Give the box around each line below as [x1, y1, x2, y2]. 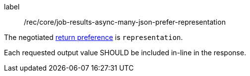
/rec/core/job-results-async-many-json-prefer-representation [24, 18, 226, 26]
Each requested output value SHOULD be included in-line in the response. [4, 48, 247, 57]
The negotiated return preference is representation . [4, 33, 183, 41]
